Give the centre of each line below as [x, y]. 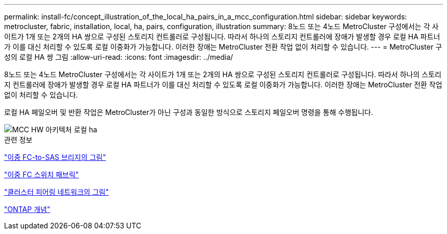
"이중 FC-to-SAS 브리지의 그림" [55, 157]
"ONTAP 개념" [27, 209]
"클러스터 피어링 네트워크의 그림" [57, 192]
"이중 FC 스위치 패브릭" [42, 174]
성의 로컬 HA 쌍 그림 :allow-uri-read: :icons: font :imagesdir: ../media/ [119, 57]
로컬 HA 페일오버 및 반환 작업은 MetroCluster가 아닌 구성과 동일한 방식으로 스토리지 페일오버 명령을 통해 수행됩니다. [189, 112]
